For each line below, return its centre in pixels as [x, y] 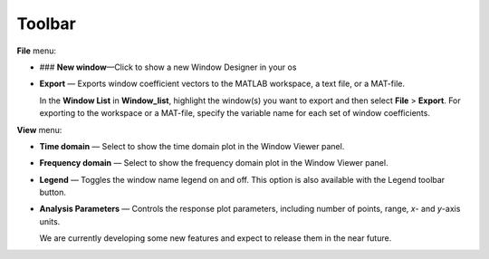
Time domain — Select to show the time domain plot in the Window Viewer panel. [192, 146]
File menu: [37, 51]
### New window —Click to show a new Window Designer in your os [168, 67]
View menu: [39, 129]
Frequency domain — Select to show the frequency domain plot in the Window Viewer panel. [214, 163]
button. [53, 192]
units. [50, 221]
